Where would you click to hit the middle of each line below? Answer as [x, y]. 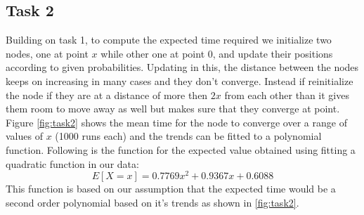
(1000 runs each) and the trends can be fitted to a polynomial [188, 136]
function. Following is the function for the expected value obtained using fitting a [181, 149]
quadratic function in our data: [72, 163]
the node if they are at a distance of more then [107, 95]
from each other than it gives [287, 95]
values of [24, 136]
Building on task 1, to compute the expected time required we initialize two [169, 40]
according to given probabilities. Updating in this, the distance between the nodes [182, 67]
